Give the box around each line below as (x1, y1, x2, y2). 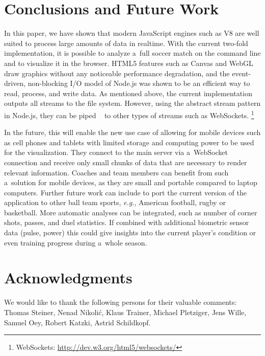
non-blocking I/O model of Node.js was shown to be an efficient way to (28, 78, 250, 88)
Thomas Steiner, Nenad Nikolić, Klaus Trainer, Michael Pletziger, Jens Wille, (4, 306, 247, 317)
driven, (4, 78, 26, 88)
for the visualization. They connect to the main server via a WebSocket (4, 147, 228, 158)
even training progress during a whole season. (4, 237, 147, 248)
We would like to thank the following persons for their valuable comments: (4, 297, 237, 307)
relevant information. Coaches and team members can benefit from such (4, 167, 229, 177)
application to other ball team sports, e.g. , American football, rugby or (4, 197, 226, 208)
